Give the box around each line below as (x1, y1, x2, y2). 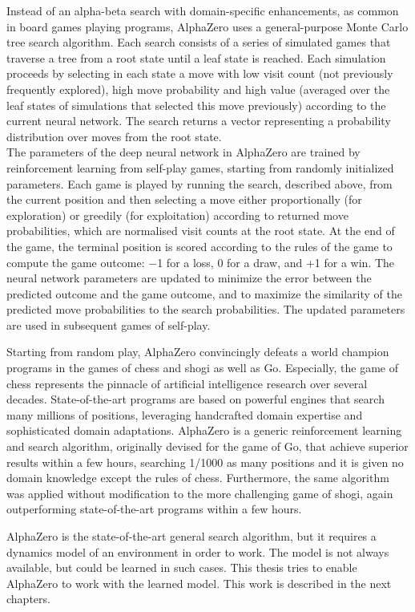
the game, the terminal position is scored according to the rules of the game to (6, 237, 393, 254)
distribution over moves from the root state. (6, 128, 222, 144)
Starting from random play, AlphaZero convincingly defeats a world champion (6, 343, 389, 360)
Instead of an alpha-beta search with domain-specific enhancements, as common (6, 2, 399, 18)
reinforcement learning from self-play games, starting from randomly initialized (6, 159, 394, 176)
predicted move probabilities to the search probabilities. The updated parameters (6, 301, 405, 318)
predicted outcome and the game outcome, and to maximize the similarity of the (6, 285, 403, 302)
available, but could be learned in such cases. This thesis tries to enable (6, 559, 357, 576)
